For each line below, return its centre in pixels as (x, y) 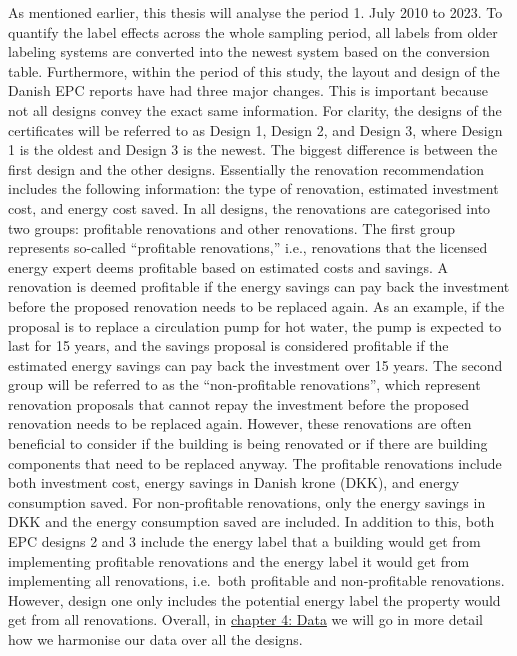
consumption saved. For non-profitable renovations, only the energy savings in (247, 501)
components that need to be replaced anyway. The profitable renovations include (255, 462)
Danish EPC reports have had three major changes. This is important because (248, 90)
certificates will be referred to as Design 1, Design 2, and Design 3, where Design (255, 129)
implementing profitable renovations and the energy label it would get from (239, 560)
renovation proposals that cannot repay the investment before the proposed (238, 403)
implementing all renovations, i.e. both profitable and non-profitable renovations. (256, 580)
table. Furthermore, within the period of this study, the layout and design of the (254, 70)
